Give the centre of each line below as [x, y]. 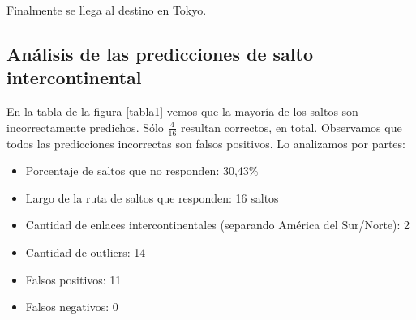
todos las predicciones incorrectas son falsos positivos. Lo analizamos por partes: [206, 143]
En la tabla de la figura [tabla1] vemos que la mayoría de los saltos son [182, 111]
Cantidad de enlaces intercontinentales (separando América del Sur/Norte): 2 [218, 225]
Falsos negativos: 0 [72, 307]
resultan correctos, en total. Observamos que [291, 127]
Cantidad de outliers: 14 [86, 252]
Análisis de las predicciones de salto [160, 53]
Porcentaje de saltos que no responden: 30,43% [142, 171]
